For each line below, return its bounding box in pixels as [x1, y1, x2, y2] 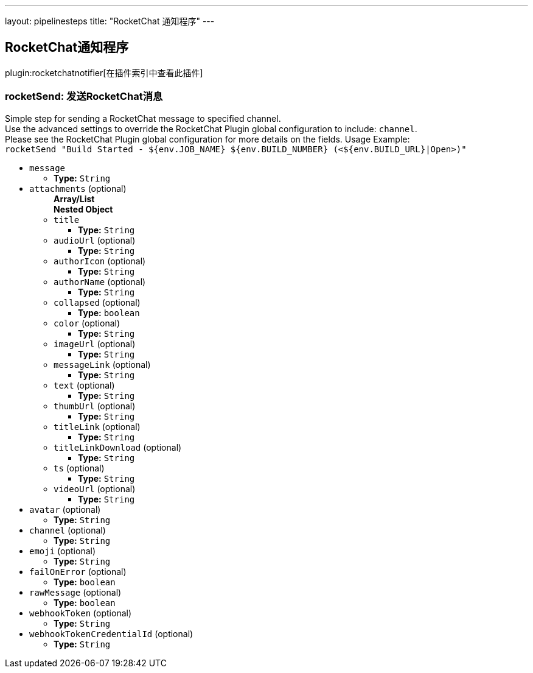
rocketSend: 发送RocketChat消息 [5, 90, 163, 103]
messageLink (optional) [54, 359, 151, 370]
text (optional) [54, 379, 115, 390]
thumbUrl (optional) [54, 400, 136, 411]
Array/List [54, 193, 95, 204]
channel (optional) [29, 524, 106, 535]
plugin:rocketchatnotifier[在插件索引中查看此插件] [5, 67, 203, 78]
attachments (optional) [29, 183, 127, 194]
